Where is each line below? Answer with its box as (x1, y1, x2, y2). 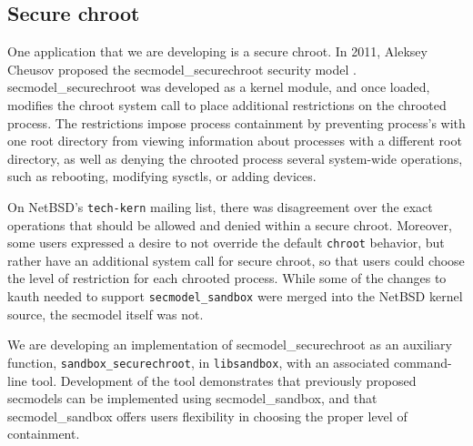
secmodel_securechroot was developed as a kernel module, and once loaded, (7, 77, 430, 96)
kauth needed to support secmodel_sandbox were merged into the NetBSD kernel (7, 287, 463, 306)
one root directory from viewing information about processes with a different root (7, 131, 462, 150)
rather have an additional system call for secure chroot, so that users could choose (7, 250, 465, 269)
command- (393, 352, 452, 371)
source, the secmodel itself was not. (7, 304, 204, 323)
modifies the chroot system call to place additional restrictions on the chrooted (7, 95, 447, 114)
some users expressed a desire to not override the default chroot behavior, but (7, 233, 445, 252)
